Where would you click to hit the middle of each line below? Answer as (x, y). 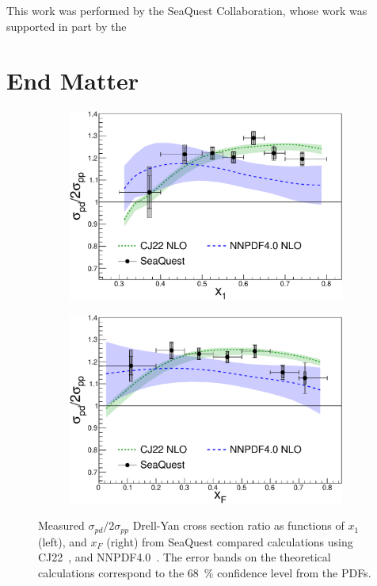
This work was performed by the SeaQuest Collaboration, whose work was (187, 10)
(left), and (63, 541)
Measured (61, 525)
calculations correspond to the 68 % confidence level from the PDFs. (205, 572)
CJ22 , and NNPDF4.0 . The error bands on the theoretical (185, 557)
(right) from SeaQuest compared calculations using (230, 541)
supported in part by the (67, 26)
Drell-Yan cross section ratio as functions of (238, 525)
